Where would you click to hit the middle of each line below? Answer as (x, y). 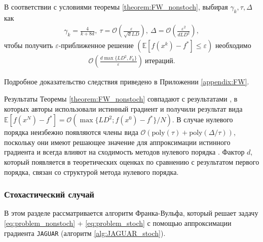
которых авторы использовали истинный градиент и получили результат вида (123, 108)
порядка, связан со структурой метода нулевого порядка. (91, 172)
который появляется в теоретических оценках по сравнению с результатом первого (132, 162)
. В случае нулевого (202, 119)
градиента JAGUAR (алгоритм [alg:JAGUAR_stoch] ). (85, 233)
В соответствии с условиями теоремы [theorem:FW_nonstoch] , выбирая (116, 7)
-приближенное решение (96, 45)
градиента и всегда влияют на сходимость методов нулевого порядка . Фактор (124, 152)
